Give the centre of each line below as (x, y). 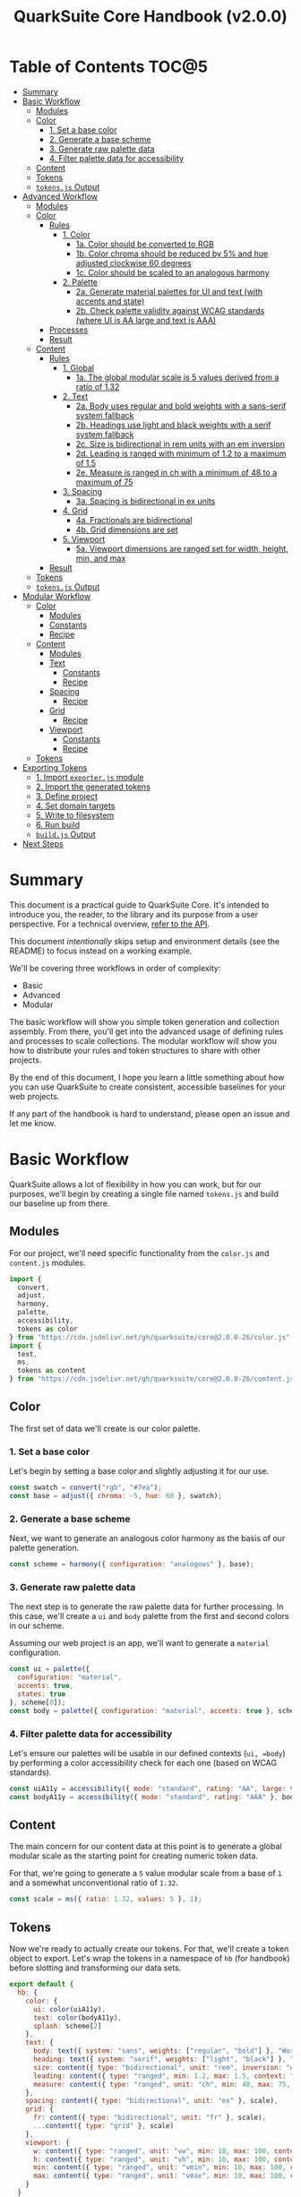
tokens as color (47, 1329)
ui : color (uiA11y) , (69, 2009)
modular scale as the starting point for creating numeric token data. (133, 1856)
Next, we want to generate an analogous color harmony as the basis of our (147, 1538)
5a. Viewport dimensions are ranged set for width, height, (182, 548)
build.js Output (65, 834)
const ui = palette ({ (50, 1669)
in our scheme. (37, 1626)
